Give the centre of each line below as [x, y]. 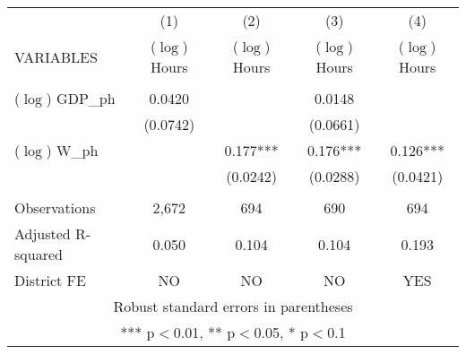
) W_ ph [72, 150]
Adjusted [43, 233]
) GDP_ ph [81, 98]
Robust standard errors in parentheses [233, 306]
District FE [50, 280]
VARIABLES [56, 56]
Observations [55, 207]
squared [39, 254]
